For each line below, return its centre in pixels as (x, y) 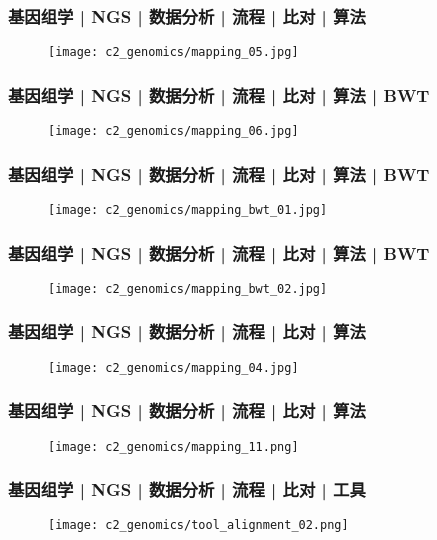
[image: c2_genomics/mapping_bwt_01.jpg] (188, 209)
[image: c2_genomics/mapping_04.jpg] (173, 367)
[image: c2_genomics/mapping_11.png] (173, 446)
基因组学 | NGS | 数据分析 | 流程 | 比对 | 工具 (187, 489)
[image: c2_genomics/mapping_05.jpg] (173, 52)
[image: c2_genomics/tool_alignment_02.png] (198, 525)
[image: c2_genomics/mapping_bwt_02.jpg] (188, 288)
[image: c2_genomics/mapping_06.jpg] (173, 131)
